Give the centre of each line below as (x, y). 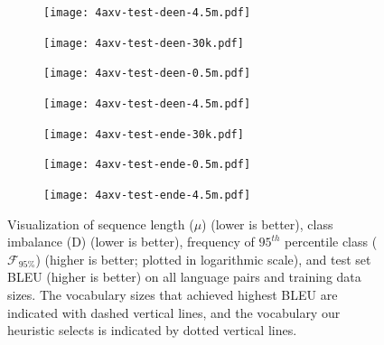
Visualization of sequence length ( (101, 224)
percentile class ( (331, 242)
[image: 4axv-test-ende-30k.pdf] (144, 134)
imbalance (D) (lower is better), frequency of (131, 242)
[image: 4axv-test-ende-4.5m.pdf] (147, 195)
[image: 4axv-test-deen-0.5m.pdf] (147, 74)
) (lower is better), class (267, 224)
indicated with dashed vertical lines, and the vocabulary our (174, 312)
